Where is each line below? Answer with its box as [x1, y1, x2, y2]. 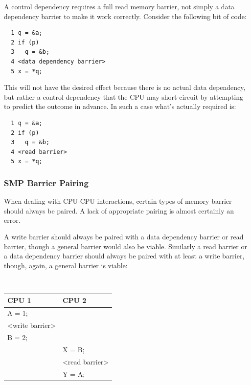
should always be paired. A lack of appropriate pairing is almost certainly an [4, 205, 234, 215]
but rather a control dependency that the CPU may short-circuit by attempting [4, 91, 243, 102]
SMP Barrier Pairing [4, 176, 89, 189]
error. [4, 215, 21, 225]
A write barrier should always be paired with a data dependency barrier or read [4, 231, 244, 241]
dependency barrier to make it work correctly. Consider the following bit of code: [4, 11, 247, 21]
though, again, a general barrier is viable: [4, 260, 128, 270]
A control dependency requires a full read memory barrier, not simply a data [4, 1, 235, 11]
